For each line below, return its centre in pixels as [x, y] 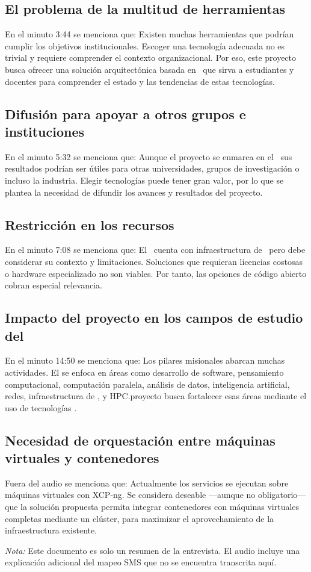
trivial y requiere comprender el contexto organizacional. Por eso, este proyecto [151, 58]
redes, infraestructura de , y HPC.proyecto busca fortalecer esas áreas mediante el [156, 396]
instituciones [45, 131]
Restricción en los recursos [90, 224]
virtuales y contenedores [82, 458]
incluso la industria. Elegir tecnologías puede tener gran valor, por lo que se [144, 180]
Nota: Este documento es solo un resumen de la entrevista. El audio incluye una [152, 550]
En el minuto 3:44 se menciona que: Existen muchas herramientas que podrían [149, 34]
